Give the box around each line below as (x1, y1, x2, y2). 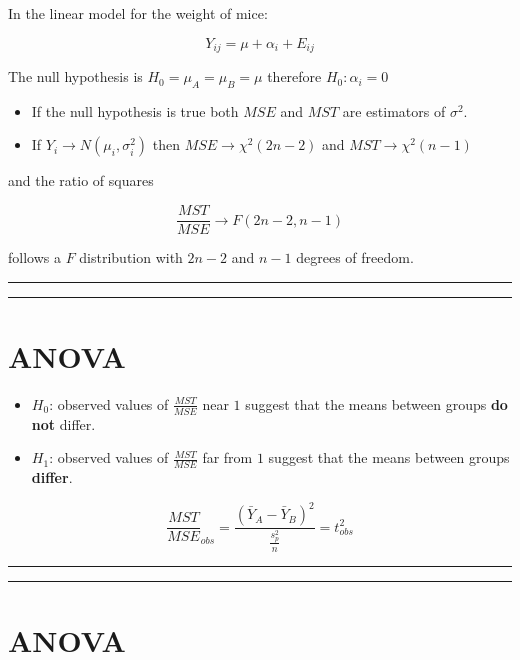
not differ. (31, 413, 96, 434)
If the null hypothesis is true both (31, 100, 239, 121)
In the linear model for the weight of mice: (8, 3, 268, 23)
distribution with (79, 247, 183, 268)
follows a (8, 247, 61, 268)
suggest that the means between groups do (245, 393, 508, 414)
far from (202, 447, 253, 468)
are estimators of (342, 100, 446, 121)
